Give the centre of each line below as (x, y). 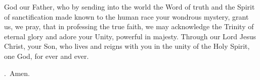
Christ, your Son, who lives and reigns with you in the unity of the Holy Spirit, (127, 46)
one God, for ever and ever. (47, 56)
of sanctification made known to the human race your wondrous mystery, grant (126, 16)
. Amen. (17, 73)
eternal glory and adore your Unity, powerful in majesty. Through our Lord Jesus (130, 36)
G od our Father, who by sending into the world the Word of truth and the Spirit (129, 7)
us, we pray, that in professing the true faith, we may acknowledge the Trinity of (129, 26)
